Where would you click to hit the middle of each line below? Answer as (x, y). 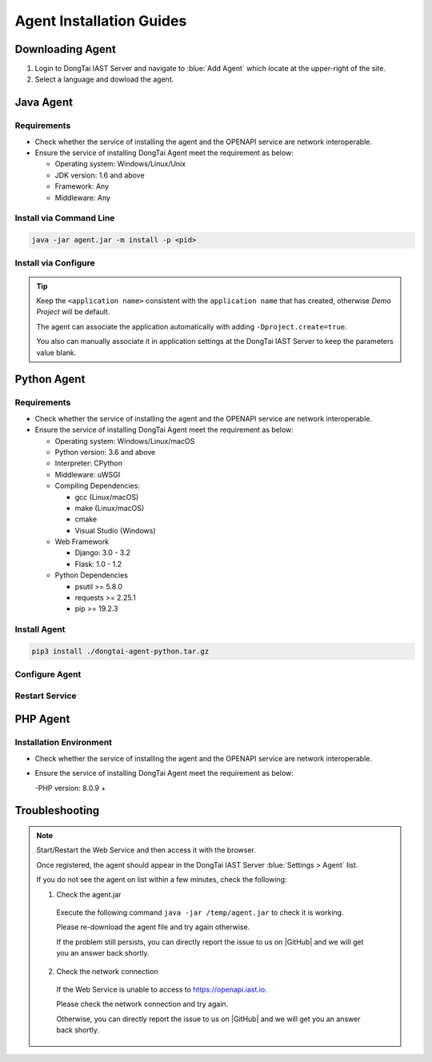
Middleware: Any (83, 198)
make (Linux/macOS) (110, 508)
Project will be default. (73, 312)
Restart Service (46, 696)
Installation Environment (63, 742)
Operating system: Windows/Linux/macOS (125, 441)
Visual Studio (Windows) (115, 530)
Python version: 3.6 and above (105, 452)
